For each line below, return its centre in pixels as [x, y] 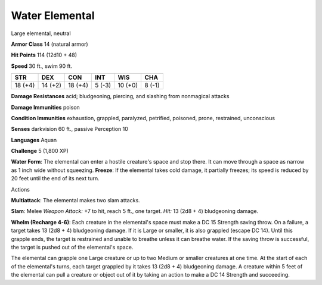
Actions [20, 189]
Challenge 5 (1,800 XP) [40, 151]
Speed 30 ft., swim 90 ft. [42, 66]
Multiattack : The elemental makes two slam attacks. [75, 201]
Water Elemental [53, 15]
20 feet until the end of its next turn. [55, 178]
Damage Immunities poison [45, 107]
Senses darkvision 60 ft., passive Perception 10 [69, 129]
